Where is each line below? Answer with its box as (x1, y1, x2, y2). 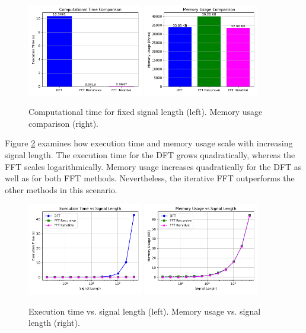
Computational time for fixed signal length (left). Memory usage (28, 105, 263, 118)
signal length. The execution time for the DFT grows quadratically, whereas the (5, 149, 295, 161)
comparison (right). (28, 117, 99, 129)
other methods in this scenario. (5, 183, 117, 196)
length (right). (28, 316, 80, 329)
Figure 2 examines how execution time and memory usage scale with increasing (5, 137, 293, 149)
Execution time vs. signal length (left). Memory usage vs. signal (28, 305, 261, 317)
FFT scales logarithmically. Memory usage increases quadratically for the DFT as (5, 160, 302, 172)
